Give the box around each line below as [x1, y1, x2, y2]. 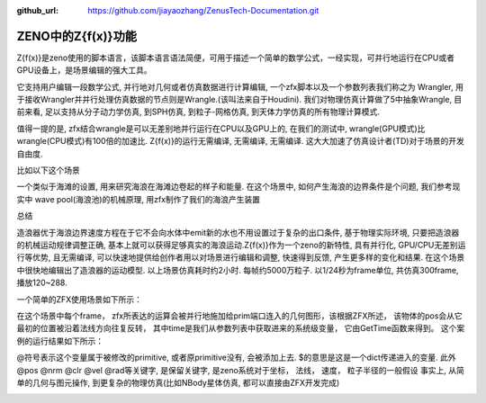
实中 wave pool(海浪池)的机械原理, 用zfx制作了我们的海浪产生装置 [16, 193, 261, 204]
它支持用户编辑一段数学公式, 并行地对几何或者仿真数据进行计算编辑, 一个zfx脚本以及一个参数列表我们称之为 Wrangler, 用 [16, 81, 463, 92]
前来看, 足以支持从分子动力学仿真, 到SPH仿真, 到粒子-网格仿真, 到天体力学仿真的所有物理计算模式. [16, 106, 380, 117]
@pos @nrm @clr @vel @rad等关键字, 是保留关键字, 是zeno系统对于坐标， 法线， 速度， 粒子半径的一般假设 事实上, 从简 [16, 364, 465, 375]
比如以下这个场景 [16, 165, 80, 175]
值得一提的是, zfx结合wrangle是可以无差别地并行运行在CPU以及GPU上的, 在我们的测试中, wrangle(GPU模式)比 [16, 122, 426, 134]
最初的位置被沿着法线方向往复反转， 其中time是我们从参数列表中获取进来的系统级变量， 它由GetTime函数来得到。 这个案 [16, 323, 465, 334]
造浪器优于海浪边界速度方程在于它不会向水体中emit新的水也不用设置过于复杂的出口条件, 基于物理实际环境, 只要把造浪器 [16, 227, 460, 237]
